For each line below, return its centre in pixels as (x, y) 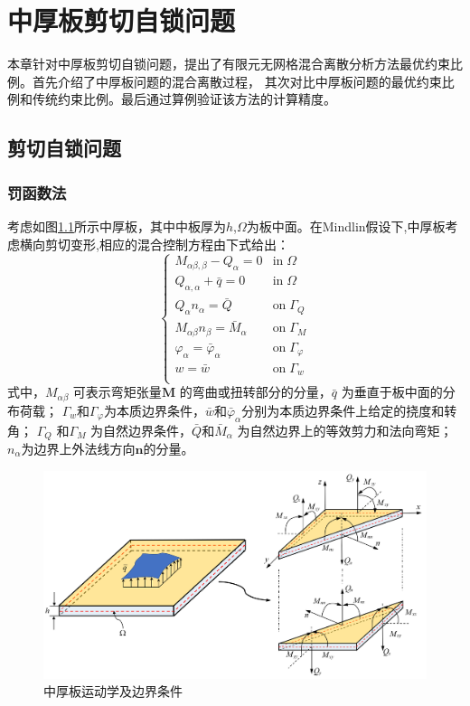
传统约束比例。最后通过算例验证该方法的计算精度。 (184, 99)
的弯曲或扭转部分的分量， (255, 392)
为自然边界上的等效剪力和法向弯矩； (345, 430)
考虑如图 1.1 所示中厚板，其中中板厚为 (117, 226)
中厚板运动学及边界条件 (113, 691)
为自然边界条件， (141, 430)
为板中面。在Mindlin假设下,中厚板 (346, 226)
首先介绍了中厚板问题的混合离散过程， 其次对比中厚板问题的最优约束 (237, 81)
